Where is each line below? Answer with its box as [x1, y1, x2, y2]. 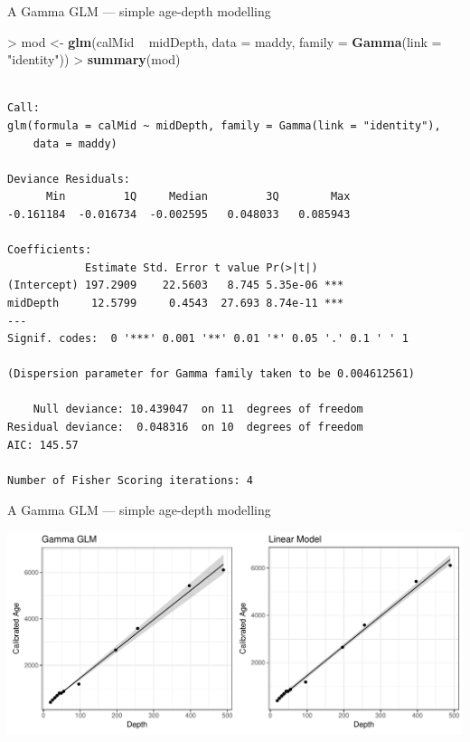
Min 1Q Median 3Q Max [45, 190, 351, 204]
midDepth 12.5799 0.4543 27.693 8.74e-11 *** [7, 296, 344, 309]
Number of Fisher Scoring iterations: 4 [7, 473, 254, 487]
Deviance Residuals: [7, 172, 131, 185]
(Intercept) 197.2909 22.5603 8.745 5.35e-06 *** [7, 279, 344, 292]
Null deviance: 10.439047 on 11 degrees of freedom [33, 403, 363, 416]
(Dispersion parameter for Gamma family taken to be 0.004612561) [7, 367, 416, 381]
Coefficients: [7, 243, 92, 257]
